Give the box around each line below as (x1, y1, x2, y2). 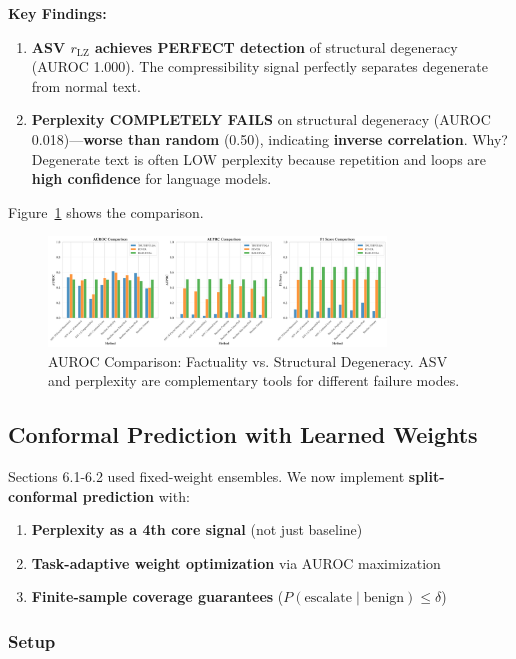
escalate (304, 591, 353, 606)
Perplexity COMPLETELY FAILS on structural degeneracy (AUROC (31, 109, 491, 130)
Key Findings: (8, 3, 107, 23)
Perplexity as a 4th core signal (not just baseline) (31, 519, 363, 540)
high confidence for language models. (31, 168, 272, 189)
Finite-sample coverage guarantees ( (31, 586, 284, 607)
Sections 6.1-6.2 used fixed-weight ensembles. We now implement (8, 465, 405, 486)
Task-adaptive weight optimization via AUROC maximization (31, 552, 441, 573)
